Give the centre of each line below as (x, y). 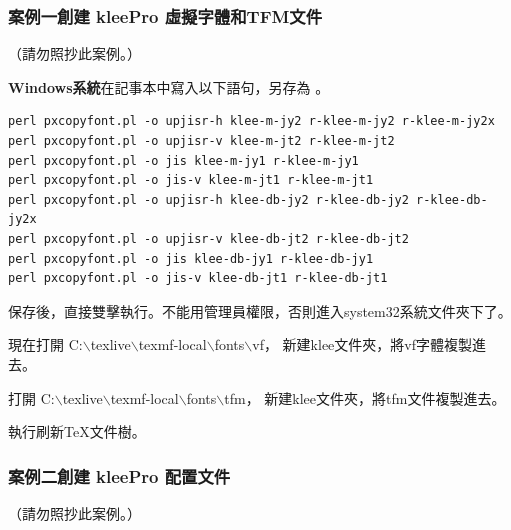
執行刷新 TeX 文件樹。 (77, 431)
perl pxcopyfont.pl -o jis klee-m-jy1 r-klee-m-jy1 (183, 160)
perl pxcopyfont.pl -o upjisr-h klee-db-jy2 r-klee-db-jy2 (208, 199)
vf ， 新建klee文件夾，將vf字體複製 (362, 344)
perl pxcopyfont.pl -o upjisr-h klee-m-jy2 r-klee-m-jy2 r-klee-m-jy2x (251, 121)
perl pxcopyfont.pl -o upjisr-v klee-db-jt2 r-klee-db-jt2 (208, 238)
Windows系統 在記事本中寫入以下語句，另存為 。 (169, 86)
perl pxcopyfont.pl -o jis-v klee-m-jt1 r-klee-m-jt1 (191, 180)
